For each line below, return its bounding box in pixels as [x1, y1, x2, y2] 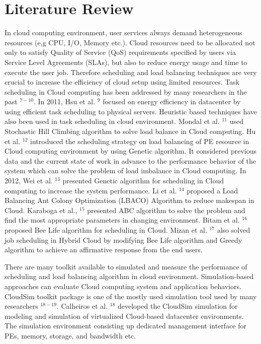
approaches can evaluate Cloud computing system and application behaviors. [5, 281, 241, 291]
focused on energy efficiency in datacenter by [103, 96, 241, 107]
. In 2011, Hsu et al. [33, 96, 96, 107]
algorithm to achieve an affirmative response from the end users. [5, 244, 203, 255]
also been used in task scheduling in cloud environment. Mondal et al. [5, 116, 220, 126]
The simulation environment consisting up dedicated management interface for [5, 320, 247, 331]
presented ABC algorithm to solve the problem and [87, 204, 245, 215]
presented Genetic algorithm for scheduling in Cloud [62, 175, 224, 186]
